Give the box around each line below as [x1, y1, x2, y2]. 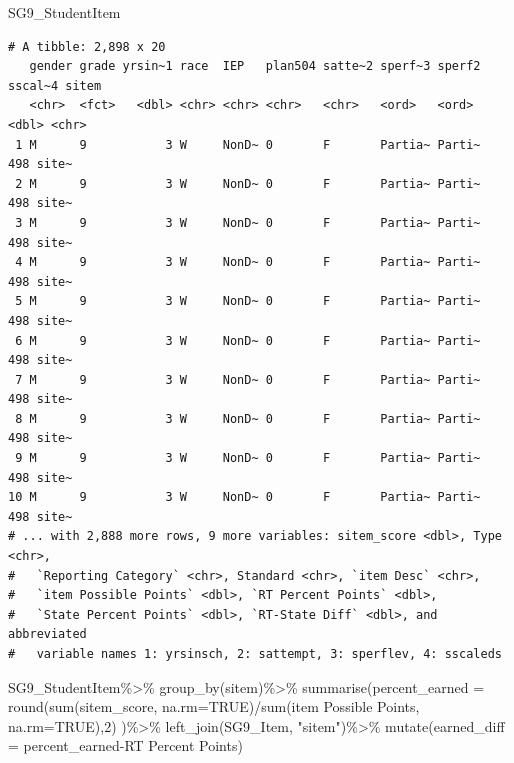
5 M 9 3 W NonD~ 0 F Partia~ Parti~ [15, 294, 481, 309]
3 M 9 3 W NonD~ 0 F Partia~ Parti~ [15, 215, 481, 230]
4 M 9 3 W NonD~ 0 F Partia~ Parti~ [15, 255, 481, 270]
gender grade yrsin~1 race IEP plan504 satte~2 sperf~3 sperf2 [29, 59, 481, 74]
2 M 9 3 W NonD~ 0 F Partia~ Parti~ [15, 176, 481, 191]
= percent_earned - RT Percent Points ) [8, 735, 243, 756]
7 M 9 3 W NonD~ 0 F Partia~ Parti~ [15, 372, 481, 387]
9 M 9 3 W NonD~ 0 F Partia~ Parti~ [15, 451, 481, 466]
